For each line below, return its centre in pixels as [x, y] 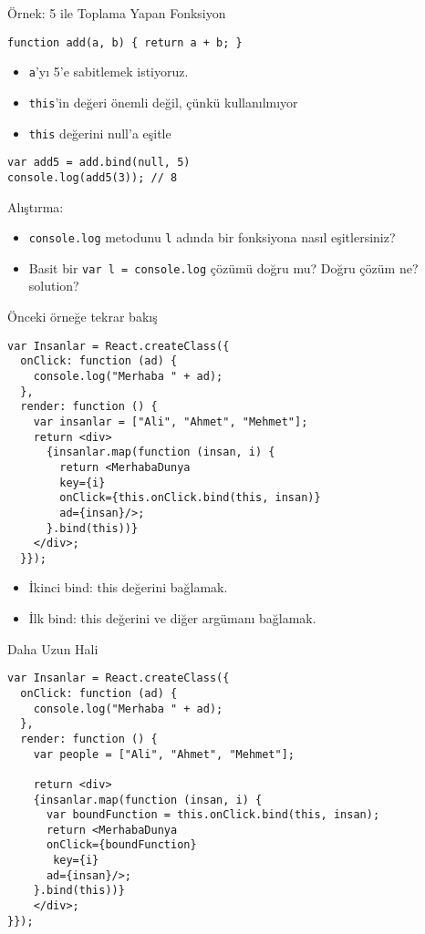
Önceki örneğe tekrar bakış [83, 317]
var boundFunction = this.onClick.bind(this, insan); [213, 815]
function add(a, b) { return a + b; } [125, 42]
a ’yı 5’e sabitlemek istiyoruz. [109, 72]
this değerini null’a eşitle [100, 133]
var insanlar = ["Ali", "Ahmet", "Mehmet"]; [171, 421]
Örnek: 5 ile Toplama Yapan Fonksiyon [117, 13]
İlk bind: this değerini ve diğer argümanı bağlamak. [172, 618]
